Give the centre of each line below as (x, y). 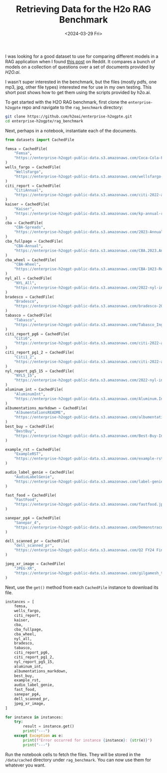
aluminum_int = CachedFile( (34, 389)
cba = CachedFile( (24, 223)
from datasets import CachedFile (40, 140)
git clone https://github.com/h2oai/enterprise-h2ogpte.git (69, 116)
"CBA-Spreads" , (30, 228)
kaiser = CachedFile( (28, 204)
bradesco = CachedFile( (30, 297)
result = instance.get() (49, 726)
